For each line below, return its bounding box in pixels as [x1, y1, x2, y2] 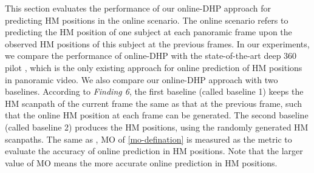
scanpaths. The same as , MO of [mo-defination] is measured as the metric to [5, 132, 292, 145]
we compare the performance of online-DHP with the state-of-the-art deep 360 [5, 49, 297, 62]
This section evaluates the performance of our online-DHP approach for [5, 2, 271, 14]
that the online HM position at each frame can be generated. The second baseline [5, 109, 309, 121]
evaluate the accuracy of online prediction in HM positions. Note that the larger [5, 144, 303, 157]
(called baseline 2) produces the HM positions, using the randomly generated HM [5, 120, 309, 133]
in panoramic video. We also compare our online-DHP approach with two [5, 73, 278, 86]
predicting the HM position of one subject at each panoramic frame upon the [5, 25, 292, 38]
